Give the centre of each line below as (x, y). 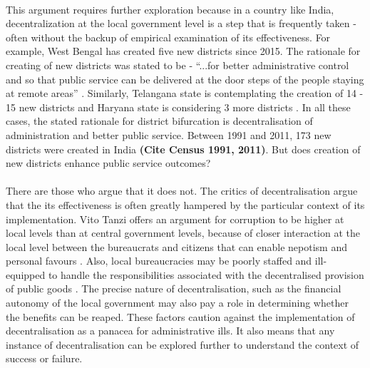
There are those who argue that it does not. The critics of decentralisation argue (182, 191)
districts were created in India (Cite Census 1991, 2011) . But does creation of (183, 149)
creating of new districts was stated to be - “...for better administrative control (178, 65)
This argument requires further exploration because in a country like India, (170, 9)
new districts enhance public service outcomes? (108, 163)
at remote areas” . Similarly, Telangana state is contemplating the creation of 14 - (185, 93)
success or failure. (44, 358)
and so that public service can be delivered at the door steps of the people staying (185, 79)
